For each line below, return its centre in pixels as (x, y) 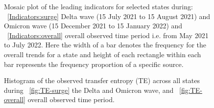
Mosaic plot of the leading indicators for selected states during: (98, 6)
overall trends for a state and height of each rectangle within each (103, 54)
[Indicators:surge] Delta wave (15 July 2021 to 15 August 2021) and (109, 16)
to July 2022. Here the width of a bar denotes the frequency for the (105, 45)
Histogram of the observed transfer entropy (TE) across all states (102, 80)
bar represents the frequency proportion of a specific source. (94, 64)
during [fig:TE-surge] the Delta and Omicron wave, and (89, 90)
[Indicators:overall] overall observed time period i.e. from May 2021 (108, 35)
